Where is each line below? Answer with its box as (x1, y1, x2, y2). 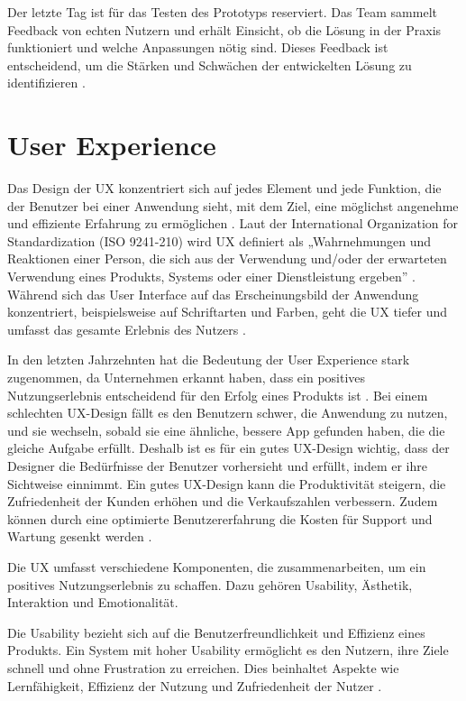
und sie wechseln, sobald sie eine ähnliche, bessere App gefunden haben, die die (7, 420, 445, 439)
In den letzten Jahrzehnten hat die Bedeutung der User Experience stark (7, 350, 410, 369)
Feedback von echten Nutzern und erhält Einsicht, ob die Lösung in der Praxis (7, 20, 442, 39)
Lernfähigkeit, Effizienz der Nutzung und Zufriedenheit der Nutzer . (7, 676, 382, 695)
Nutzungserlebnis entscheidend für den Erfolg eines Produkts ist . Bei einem (7, 385, 428, 404)
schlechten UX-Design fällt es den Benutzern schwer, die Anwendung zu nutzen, (7, 403, 448, 422)
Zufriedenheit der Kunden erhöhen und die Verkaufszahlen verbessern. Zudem (7, 492, 438, 511)
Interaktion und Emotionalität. (7, 593, 178, 612)
